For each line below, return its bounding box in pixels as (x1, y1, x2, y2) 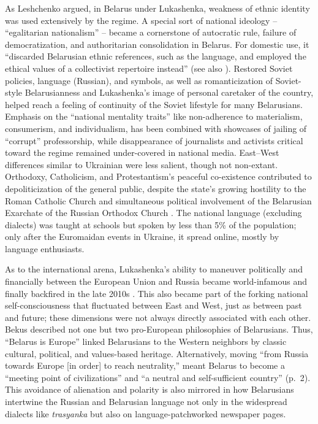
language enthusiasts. (5, 242, 85, 255)
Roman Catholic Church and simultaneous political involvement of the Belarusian (5, 194, 312, 207)
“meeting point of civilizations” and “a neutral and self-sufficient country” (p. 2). (5, 371, 311, 384)
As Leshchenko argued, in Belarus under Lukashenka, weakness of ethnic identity (5, 2, 310, 14)
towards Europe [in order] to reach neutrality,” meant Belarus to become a (5, 359, 285, 372)
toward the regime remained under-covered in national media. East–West (5, 146, 279, 159)
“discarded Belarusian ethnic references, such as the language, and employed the (5, 50, 306, 63)
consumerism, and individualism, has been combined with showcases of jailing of (5, 121, 307, 134)
